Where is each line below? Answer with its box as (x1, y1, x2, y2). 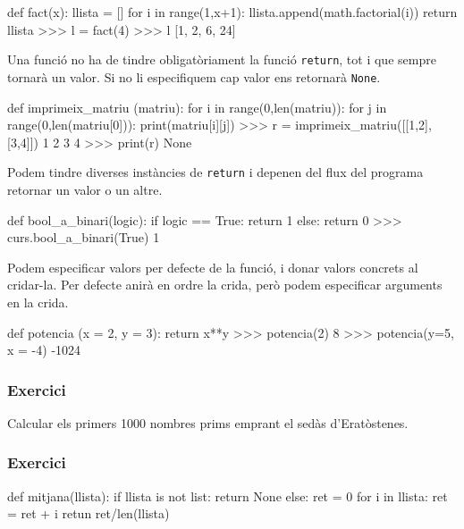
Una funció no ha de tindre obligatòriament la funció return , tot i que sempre (7, 50, 436, 69)
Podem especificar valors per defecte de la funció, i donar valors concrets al (7, 257, 418, 276)
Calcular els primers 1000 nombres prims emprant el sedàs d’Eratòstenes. (7, 413, 409, 432)
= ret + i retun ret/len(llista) (7, 504, 170, 523)
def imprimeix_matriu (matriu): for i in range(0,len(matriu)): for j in (7, 97, 387, 116)
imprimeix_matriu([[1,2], (295, 115, 432, 134)
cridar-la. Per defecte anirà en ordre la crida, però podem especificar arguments (7, 275, 443, 294)
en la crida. (7, 292, 69, 311)
